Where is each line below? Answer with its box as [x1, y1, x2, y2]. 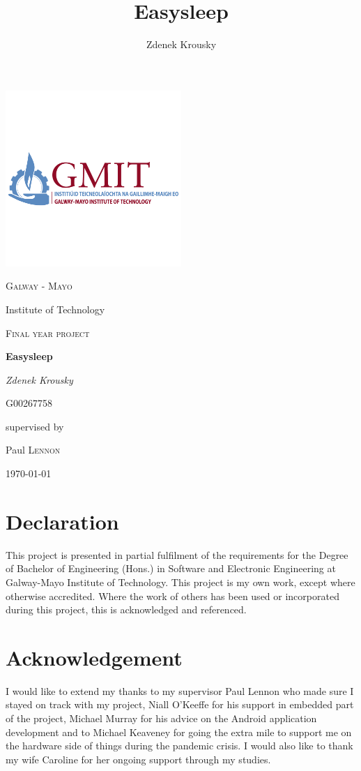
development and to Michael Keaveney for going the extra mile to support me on [6, 724, 352, 739]
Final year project [6, 325, 90, 340]
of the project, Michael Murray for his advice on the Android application [6, 711, 317, 726]
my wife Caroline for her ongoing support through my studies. [6, 751, 271, 766]
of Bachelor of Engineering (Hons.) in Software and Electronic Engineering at [6, 561, 336, 576]
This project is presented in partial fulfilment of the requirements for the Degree [6, 547, 348, 562]
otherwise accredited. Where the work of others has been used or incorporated [6, 588, 339, 603]
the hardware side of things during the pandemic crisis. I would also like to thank [6, 738, 353, 753]
